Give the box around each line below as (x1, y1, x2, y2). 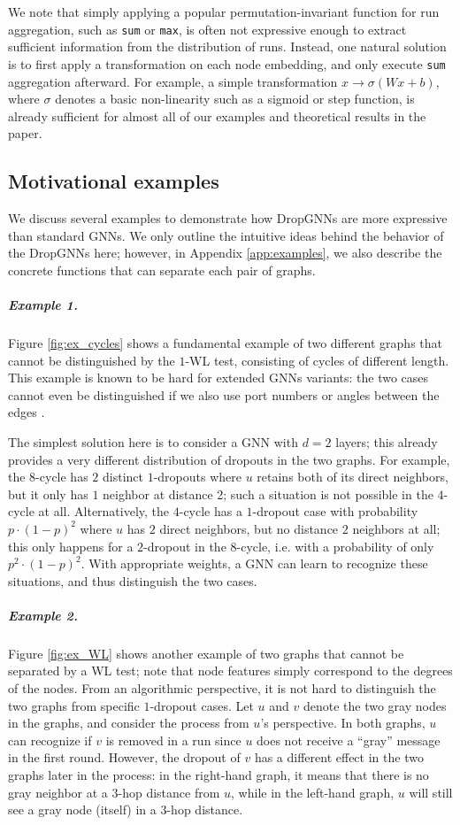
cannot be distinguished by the (8, 351, 175, 369)
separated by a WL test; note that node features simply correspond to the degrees (8, 661, 453, 680)
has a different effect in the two (254, 748, 424, 767)
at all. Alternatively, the (38, 502, 170, 520)
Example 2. (8, 605, 78, 624)
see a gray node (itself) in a (8, 800, 157, 819)
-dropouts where (153, 467, 241, 486)
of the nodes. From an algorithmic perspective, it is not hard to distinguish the (8, 679, 436, 698)
